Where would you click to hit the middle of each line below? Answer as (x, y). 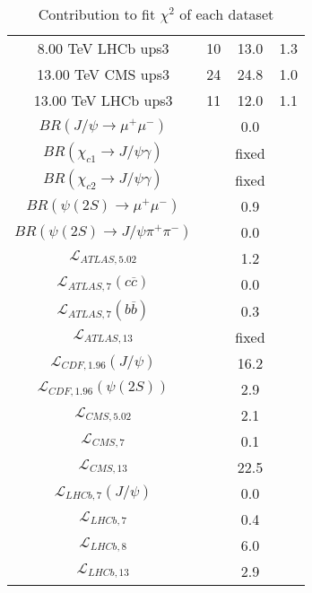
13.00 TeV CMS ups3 (103, 74)
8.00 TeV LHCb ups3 (103, 48)
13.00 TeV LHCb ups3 (103, 100)
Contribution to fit (97, 14)
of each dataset (227, 14)
